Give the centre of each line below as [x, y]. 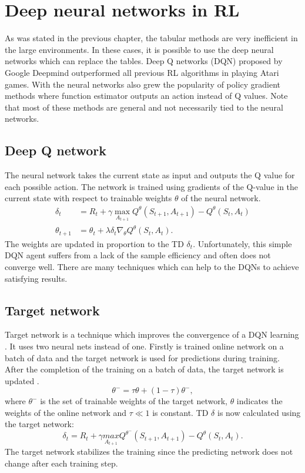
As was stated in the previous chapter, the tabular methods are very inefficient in [151, 38]
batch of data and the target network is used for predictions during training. [142, 357]
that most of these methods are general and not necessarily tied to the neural [144, 107]
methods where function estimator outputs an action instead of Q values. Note [146, 96]
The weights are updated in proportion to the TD [94, 243]
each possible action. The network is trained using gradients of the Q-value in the [152, 186]
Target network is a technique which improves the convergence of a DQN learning [152, 334]
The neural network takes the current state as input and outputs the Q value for [150, 175]
